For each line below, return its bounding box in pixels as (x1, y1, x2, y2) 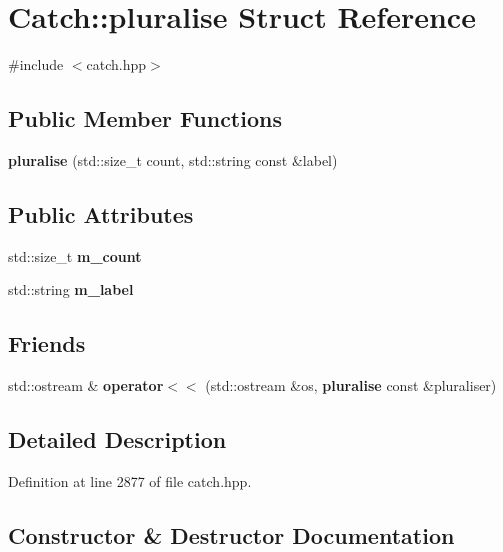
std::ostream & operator (8, 375, 164, 396)
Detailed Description (8, 424, 227, 455)
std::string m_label (8, 279, 134, 300)
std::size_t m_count (8, 245, 142, 266)
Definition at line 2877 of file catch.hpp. (8, 470, 252, 491)
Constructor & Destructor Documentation (8, 519, 455, 550)
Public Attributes (8, 198, 194, 229)
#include (8, 54, 64, 75)
